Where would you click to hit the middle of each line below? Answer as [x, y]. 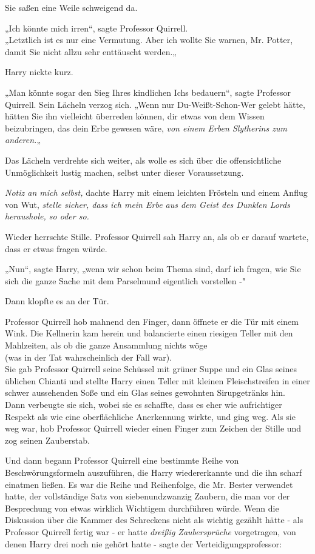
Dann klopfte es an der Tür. [57, 301]
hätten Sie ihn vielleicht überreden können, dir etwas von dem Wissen [135, 116]
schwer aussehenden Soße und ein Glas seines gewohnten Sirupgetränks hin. [145, 392]
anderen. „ [23, 140]
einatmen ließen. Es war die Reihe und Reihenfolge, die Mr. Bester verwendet [149, 484]
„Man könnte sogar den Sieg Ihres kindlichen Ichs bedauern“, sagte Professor [148, 92]
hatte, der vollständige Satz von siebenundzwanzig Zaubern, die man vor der [147, 496]
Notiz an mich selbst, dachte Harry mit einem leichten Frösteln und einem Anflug [156, 192]
